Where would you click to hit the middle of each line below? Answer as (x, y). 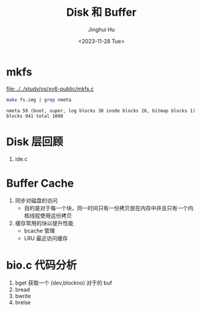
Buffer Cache (40, 183)
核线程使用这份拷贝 (48, 216)
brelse (23, 303)
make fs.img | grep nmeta (39, 100)
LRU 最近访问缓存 (46, 239)
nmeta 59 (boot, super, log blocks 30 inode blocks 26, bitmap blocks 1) (101, 111)
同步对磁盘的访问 (36, 200)
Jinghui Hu (101, 29)
